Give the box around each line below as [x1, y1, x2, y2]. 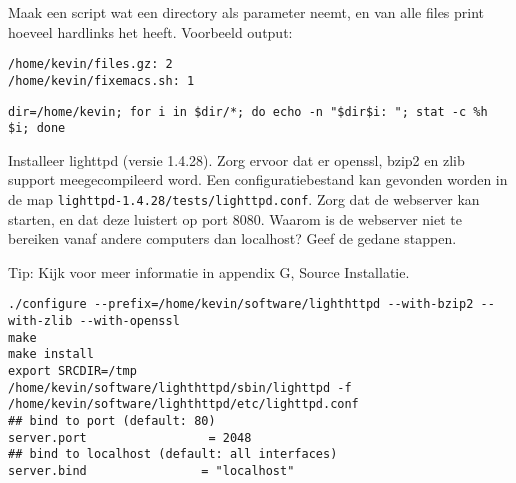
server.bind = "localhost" [8, 464, 295, 478]
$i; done [8, 121, 66, 136]
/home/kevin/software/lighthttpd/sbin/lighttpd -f [8, 380, 352, 395]
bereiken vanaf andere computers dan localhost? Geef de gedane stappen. [8, 228, 457, 249]
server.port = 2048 [8, 430, 252, 445]
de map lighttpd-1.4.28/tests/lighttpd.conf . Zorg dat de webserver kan [8, 189, 480, 209]
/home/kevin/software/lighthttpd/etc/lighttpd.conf [8, 397, 359, 412]
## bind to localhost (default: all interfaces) [8, 447, 338, 462]
